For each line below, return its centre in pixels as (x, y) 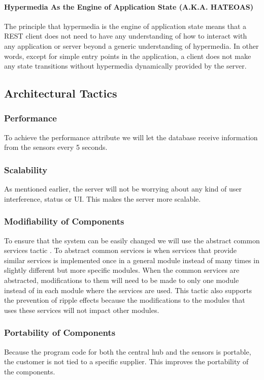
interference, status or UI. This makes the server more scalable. (103, 198)
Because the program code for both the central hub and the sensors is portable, (128, 351)
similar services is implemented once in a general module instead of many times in (132, 260)
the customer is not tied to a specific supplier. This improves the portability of (126, 361)
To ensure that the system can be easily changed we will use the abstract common (132, 240)
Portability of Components (60, 332)
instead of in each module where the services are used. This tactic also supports (128, 290)
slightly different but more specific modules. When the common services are (122, 270)
